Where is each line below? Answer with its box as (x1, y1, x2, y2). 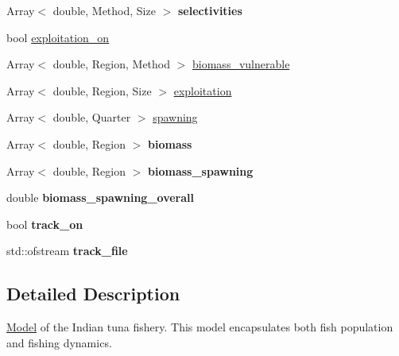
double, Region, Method (52, 56, 171, 72)
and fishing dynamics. (6, 334, 112, 350)
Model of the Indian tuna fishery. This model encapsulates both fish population (6, 319, 393, 335)
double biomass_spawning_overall (6, 189, 195, 206)
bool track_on (6, 215, 83, 232)
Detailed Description (6, 281, 180, 306)
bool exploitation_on (6, 29, 110, 45)
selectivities (177, 2, 242, 18)
